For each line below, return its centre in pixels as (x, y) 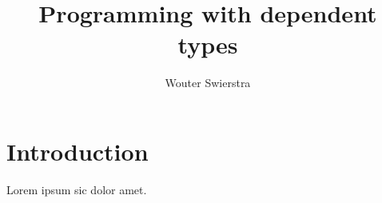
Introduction (78, 151)
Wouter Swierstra (208, 83)
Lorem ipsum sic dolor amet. (77, 189)
